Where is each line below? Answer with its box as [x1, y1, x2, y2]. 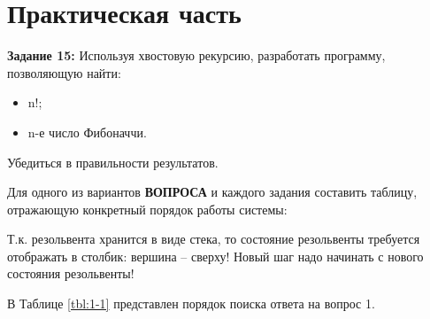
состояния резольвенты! [7, 264, 134, 283]
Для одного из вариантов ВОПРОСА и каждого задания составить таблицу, [7, 183, 418, 201]
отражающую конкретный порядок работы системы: [7, 199, 288, 218]
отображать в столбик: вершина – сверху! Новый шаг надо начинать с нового [7, 246, 424, 265]
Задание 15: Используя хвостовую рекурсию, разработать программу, [7, 46, 386, 65]
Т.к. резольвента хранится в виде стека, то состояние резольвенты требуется [7, 230, 420, 248]
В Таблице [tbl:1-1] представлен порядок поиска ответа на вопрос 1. [7, 294, 375, 313]
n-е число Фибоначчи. [27, 122, 147, 141]
